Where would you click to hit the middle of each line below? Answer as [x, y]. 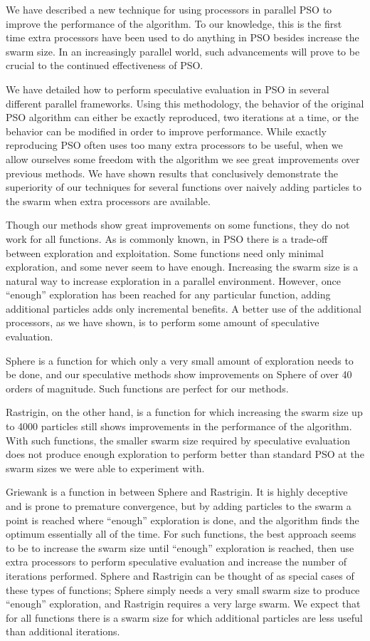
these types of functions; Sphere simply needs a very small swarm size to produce [183, 589]
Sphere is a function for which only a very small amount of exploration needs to [180, 360]
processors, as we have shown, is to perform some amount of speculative [163, 322]
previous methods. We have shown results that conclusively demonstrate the [172, 173]
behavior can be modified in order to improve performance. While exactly [166, 131]
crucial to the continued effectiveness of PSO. [105, 65]
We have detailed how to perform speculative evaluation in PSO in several [168, 89]
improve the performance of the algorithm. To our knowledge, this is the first [174, 23]
